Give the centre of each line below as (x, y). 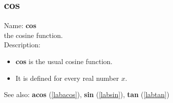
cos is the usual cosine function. (64, 61)
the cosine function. (34, 35)
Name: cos (20, 25)
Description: (22, 45)
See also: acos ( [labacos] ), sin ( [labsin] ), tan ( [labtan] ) (87, 94)
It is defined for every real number (67, 78)
